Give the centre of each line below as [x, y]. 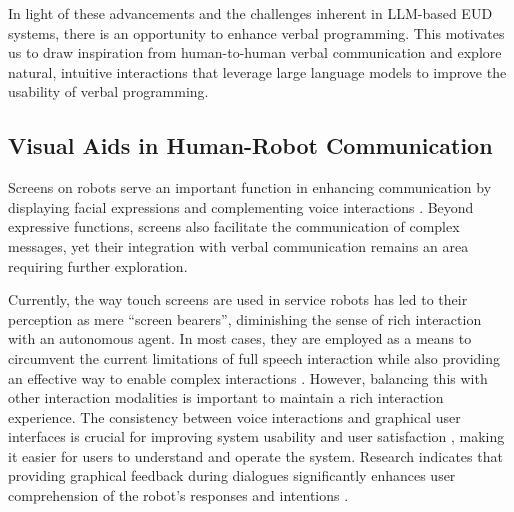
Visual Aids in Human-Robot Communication [250, 145]
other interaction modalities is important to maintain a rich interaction [226, 397]
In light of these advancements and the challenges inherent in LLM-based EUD [250, 13]
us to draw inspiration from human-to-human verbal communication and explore [255, 52]
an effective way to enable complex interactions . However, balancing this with [248, 377]
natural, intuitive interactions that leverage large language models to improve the [257, 71]
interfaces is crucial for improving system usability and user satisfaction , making [256, 436]
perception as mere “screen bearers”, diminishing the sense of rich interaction [245, 318]
